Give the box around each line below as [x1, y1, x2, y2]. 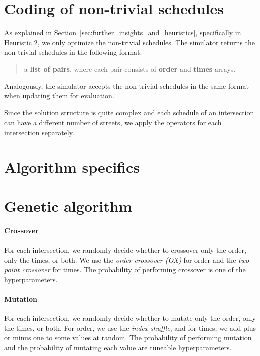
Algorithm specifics [4, 156, 140, 177]
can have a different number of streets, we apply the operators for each [4, 117, 222, 128]
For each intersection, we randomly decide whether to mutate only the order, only [4, 313, 256, 323]
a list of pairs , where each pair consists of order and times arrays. [24, 63, 236, 74]
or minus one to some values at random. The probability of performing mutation [4, 332, 252, 343]
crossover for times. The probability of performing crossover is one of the [22, 264, 246, 275]
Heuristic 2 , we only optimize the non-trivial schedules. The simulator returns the [4, 37, 255, 47]
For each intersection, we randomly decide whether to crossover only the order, [4, 245, 246, 255]
